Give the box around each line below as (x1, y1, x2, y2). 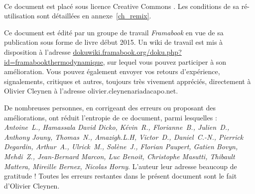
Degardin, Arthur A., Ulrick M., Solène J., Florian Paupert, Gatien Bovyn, (4, 141, 238, 152)
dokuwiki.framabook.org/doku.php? (73, 46, 182, 57)
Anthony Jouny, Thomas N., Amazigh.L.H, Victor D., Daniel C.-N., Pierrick (4, 131, 244, 142)
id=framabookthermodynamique (4, 56, 103, 67)
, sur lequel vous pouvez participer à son (103, 56, 227, 67)
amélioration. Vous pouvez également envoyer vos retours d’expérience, (4, 66, 220, 77)
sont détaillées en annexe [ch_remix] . (37, 10, 151, 21)
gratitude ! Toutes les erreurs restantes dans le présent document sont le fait (4, 171, 237, 181)
